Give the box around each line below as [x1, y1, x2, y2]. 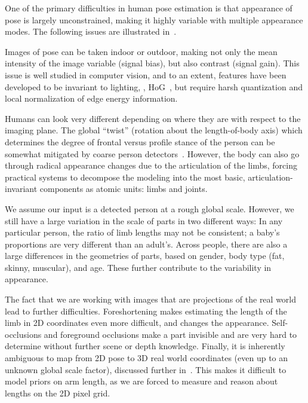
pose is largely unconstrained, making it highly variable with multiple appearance [5, 13, 303, 26]
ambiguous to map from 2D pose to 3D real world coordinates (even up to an [5, 352, 288, 364]
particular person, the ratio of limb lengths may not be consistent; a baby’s [5, 226, 280, 239]
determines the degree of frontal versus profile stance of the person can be [5, 135, 275, 148]
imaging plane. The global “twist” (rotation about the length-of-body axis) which [5, 124, 303, 136]
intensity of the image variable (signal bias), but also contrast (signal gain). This [5, 57, 300, 69]
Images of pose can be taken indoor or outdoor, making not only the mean [5, 45, 278, 57]
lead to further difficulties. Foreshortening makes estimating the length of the [5, 304, 287, 317]
